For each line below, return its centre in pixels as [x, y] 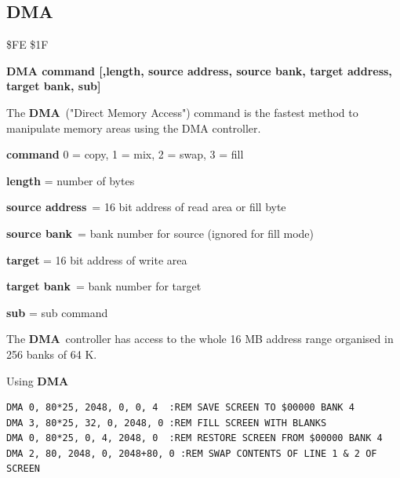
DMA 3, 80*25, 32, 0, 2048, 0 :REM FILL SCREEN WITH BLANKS [167, 423]
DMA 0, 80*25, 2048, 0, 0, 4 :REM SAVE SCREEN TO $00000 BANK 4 [180, 408]
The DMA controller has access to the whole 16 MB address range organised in [200, 339]
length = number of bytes [71, 180]
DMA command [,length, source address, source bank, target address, [199, 70]
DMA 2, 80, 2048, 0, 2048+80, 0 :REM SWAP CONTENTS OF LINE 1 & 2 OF [192, 453]
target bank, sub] [54, 86]
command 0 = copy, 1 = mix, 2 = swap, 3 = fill [125, 154]
